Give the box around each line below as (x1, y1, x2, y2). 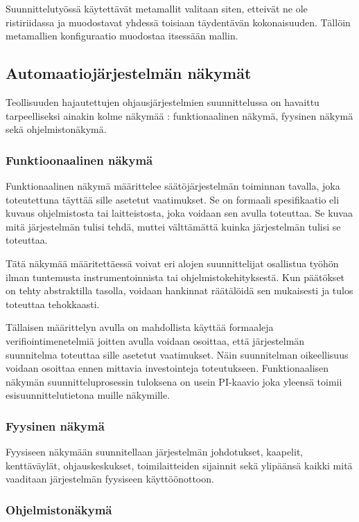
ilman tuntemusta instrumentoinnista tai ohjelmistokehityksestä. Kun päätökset (6, 269, 345, 284)
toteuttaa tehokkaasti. (6, 296, 100, 311)
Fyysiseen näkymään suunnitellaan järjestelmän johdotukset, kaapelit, (6, 444, 304, 459)
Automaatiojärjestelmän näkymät (6, 62, 252, 84)
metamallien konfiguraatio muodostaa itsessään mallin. (6, 28, 238, 43)
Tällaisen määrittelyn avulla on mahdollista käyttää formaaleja (6, 320, 274, 334)
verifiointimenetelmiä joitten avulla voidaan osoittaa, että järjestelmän (6, 333, 305, 348)
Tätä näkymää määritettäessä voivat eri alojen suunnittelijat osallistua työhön (6, 255, 339, 270)
